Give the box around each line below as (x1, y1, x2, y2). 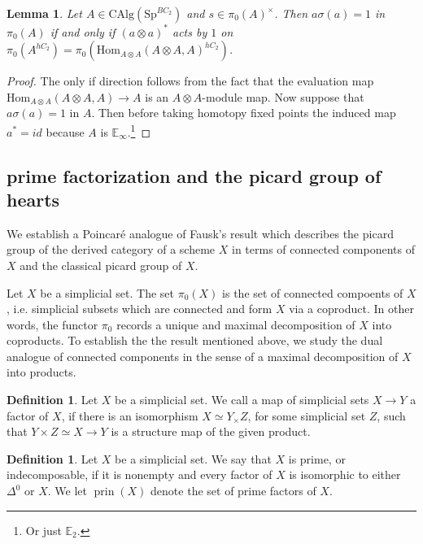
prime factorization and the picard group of (7, 163, 382, 188)
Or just (25, 521, 62, 538)
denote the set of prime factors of (150, 482, 316, 499)
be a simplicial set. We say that (115, 450, 272, 467)
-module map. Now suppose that (202, 88, 364, 105)
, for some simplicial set (247, 407, 366, 424)
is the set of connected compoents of (222, 284, 403, 301)
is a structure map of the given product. (111, 423, 311, 440)
